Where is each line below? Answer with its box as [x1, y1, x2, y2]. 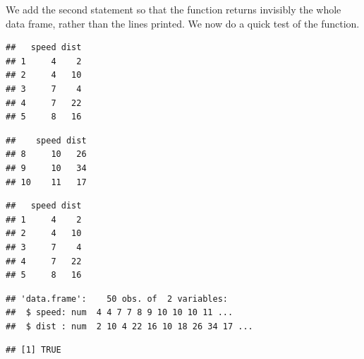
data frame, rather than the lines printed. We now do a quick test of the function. [6, 16, 360, 30]
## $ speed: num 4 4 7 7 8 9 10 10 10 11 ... [6, 307, 233, 318]
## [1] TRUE [6, 345, 61, 355]
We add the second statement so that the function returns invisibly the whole [6, 2, 341, 16]
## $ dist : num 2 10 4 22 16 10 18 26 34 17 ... [6, 321, 253, 331]
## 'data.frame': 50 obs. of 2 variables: [6, 293, 228, 304]
